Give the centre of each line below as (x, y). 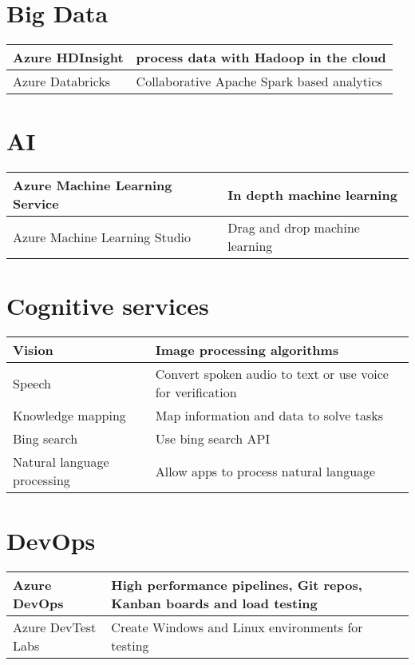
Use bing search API (213, 439)
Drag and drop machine (294, 228)
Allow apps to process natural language (265, 471)
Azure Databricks (62, 82)
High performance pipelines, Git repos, (237, 584)
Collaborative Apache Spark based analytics (259, 82)
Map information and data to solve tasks (269, 416)
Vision (33, 350)
